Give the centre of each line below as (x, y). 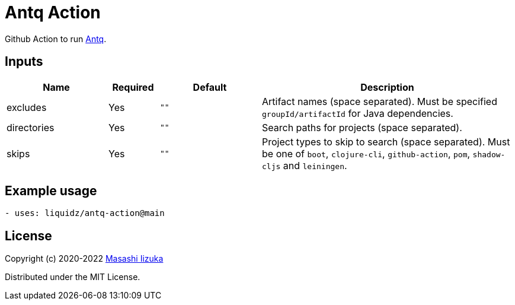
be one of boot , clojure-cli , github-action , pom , (366, 153)
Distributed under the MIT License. (73, 277)
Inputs (24, 62)
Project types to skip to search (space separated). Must (386, 142)
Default (210, 87)
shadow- (489, 154)
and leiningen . (315, 165)
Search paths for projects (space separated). (362, 127)
